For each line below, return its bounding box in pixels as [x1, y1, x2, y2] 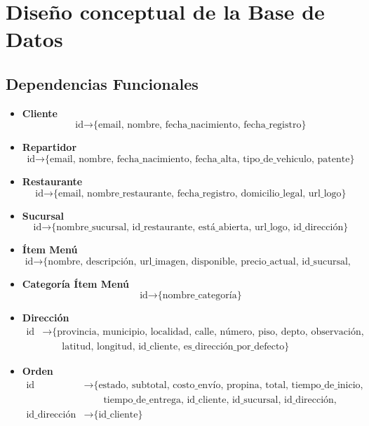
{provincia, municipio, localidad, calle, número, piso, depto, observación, [52, 326, 364, 337]
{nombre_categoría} [157, 291, 242, 301]
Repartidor [22, 140, 77, 154]
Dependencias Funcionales [6, 72, 199, 94]
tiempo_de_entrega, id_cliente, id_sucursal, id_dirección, [103, 394, 337, 405]
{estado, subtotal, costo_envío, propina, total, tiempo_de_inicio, [93, 380, 363, 390]
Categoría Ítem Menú [22, 276, 129, 291]
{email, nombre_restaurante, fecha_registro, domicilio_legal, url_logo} [53, 188, 347, 199]
